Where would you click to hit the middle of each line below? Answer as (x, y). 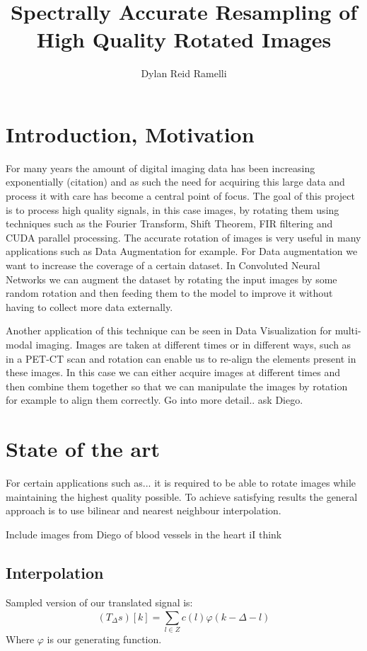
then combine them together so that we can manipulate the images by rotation (177, 386)
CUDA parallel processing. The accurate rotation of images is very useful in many (183, 237)
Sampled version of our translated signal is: (99, 602)
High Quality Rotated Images (184, 39)
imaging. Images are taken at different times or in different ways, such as (193, 344)
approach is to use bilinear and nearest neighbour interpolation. (144, 510)
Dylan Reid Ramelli (184, 73)
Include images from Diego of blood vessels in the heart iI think (144, 534)
